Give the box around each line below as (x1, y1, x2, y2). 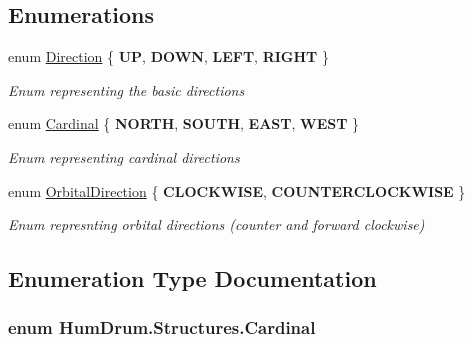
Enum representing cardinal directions (8, 146, 240, 167)
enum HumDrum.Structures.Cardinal (8, 315, 316, 340)
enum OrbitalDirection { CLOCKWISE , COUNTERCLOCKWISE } (8, 180, 466, 201)
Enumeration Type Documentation (8, 263, 377, 294)
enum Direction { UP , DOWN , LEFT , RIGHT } (8, 46, 329, 67)
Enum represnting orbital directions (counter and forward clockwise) (8, 214, 425, 235)
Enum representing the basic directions (8, 79, 245, 100)
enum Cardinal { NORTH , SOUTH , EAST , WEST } (8, 113, 360, 134)
